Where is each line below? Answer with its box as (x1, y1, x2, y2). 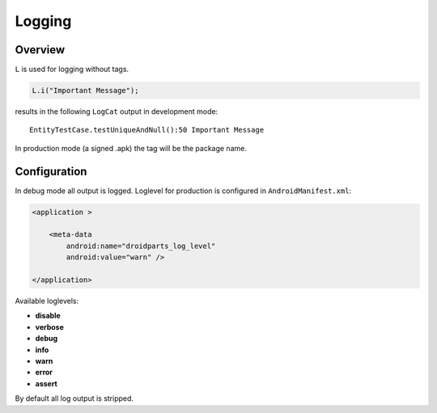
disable (35, 311, 61, 321)
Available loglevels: (15, 296, 79, 306)
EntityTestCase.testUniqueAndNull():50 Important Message (29, 125, 265, 135)
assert (35, 378, 58, 388)
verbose (35, 322, 64, 331)
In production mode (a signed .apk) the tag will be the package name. (15, 143, 247, 153)
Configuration (15, 164, 87, 178)
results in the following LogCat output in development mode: (15, 107, 218, 116)
